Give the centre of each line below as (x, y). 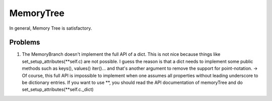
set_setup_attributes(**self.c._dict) (58, 89)
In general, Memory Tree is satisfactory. (51, 28)
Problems (25, 42)
